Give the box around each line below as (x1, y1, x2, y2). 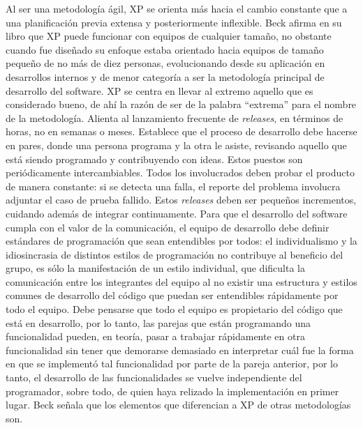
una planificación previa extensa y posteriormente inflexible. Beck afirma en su (6, 15, 342, 29)
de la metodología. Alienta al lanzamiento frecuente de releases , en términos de (6, 110, 343, 125)
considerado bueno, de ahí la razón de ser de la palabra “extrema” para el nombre (6, 97, 357, 112)
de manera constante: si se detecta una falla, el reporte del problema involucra (6, 178, 341, 193)
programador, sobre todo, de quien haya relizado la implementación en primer (6, 383, 339, 398)
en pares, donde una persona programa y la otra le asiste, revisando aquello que (6, 137, 347, 152)
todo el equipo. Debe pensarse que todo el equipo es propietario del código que (6, 302, 343, 316)
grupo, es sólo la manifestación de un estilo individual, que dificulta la (6, 261, 305, 275)
